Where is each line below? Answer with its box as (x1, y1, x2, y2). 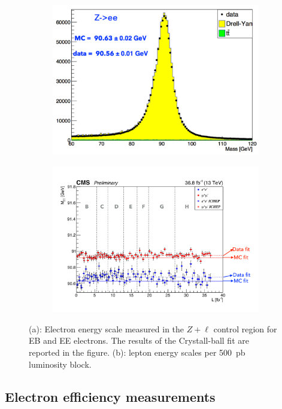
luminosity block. (29, 358, 92, 370)
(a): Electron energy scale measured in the (29, 322, 184, 335)
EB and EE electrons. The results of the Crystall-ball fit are (29, 334, 249, 347)
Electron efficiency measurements (5, 387, 216, 405)
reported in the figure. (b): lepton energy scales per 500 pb (29, 346, 245, 358)
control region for (213, 322, 277, 335)
